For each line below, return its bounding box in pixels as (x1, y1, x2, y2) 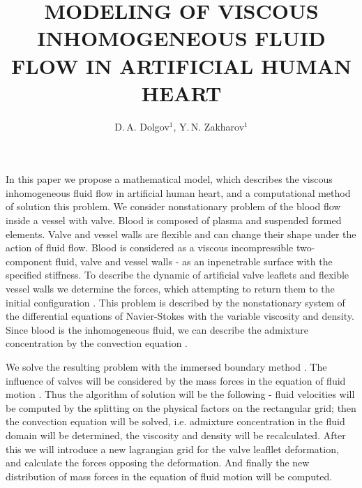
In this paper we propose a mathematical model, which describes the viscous (6, 172, 333, 186)
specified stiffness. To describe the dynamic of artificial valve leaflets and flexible (6, 267, 349, 282)
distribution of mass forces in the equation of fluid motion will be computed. (6, 468, 333, 483)
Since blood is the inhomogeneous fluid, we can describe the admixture (6, 322, 308, 337)
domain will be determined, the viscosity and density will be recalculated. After (6, 427, 346, 442)
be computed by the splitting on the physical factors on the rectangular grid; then (6, 400, 356, 415)
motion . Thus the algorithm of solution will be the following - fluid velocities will (6, 387, 355, 401)
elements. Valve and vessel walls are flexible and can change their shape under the (6, 226, 356, 241)
